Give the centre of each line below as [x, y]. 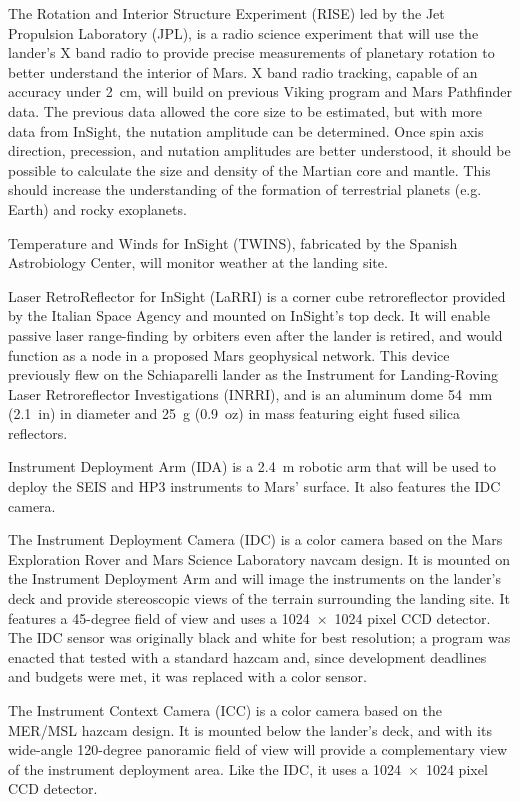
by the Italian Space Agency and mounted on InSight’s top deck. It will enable [249, 315]
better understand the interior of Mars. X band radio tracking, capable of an [243, 71]
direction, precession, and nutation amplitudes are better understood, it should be [259, 150]
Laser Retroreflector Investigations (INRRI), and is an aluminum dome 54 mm [250, 393]
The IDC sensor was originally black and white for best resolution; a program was [259, 637]
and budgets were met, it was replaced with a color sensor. [187, 676]
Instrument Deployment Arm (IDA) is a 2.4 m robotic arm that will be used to [252, 466]
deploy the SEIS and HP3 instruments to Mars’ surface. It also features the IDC [254, 486]
